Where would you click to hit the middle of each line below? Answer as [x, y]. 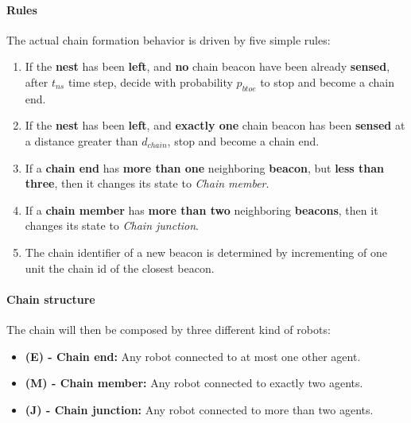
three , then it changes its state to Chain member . [147, 183]
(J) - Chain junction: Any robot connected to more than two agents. [199, 409]
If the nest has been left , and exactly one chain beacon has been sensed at [215, 125]
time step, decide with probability [150, 81]
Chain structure [51, 299]
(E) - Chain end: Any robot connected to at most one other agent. [193, 356]
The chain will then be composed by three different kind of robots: [169, 329]
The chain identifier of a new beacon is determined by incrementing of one [206, 252]
